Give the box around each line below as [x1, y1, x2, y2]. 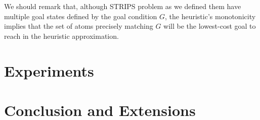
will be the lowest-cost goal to [163, 21, 256, 31]
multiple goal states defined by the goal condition [4, 11, 157, 21]
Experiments [4, 60, 94, 81]
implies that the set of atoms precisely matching [4, 21, 153, 31]
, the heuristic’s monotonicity [165, 11, 256, 21]
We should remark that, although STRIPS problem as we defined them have [4, 1, 241, 11]
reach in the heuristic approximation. [4, 30, 119, 41]
